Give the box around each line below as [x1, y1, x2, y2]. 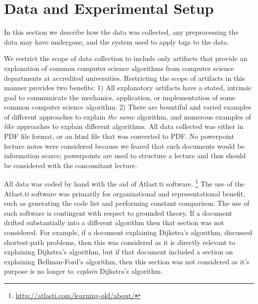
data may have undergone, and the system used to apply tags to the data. [4, 36, 229, 47]
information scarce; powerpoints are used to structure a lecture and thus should [4, 150, 246, 161]
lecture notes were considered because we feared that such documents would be [4, 140, 245, 151]
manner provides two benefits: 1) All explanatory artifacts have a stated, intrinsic [4, 82, 252, 93]
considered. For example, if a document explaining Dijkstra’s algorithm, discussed [4, 227, 253, 238]
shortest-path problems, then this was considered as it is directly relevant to [4, 237, 235, 247]
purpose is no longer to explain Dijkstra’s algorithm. [4, 266, 163, 276]
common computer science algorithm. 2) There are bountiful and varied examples [4, 102, 252, 112]
